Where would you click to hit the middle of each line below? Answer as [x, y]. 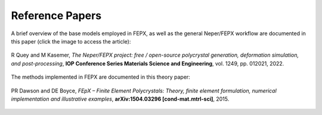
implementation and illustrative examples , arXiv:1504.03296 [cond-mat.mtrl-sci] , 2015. [120, 99]
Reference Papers [56, 15]
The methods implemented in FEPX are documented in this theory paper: [100, 77]
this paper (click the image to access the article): [71, 41]
